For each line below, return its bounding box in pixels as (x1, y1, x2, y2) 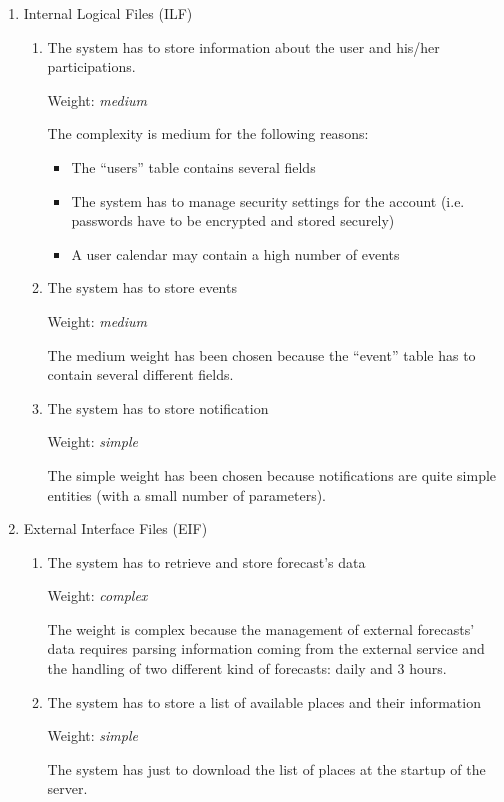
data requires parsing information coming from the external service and (47, 638, 485, 659)
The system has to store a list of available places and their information (47, 691, 481, 712)
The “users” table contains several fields (71, 156, 316, 177)
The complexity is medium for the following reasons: (47, 123, 369, 144)
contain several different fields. (47, 364, 234, 385)
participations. (47, 56, 136, 77)
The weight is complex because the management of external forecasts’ (47, 618, 475, 639)
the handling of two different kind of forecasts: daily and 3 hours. (47, 658, 447, 679)
